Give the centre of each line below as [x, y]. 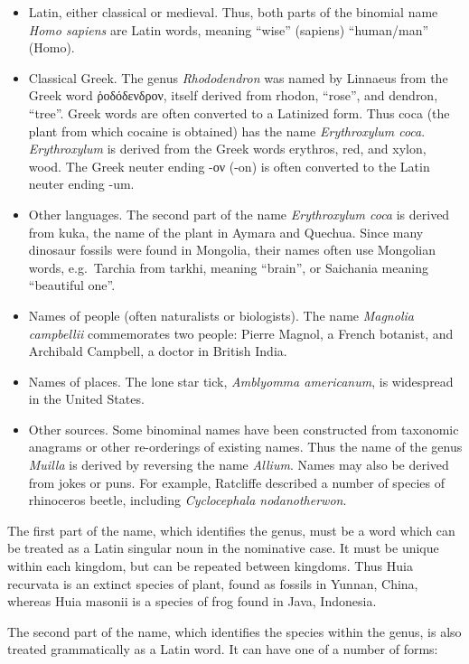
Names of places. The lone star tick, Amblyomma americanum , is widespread [241, 381]
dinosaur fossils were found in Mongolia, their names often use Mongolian [232, 250]
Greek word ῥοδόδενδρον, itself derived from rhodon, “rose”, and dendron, [233, 95]
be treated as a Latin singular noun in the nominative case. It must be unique [223, 548]
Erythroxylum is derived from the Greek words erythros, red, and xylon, [227, 149]
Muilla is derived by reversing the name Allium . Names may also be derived [239, 465]
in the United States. [86, 399]
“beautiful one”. [72, 285]
